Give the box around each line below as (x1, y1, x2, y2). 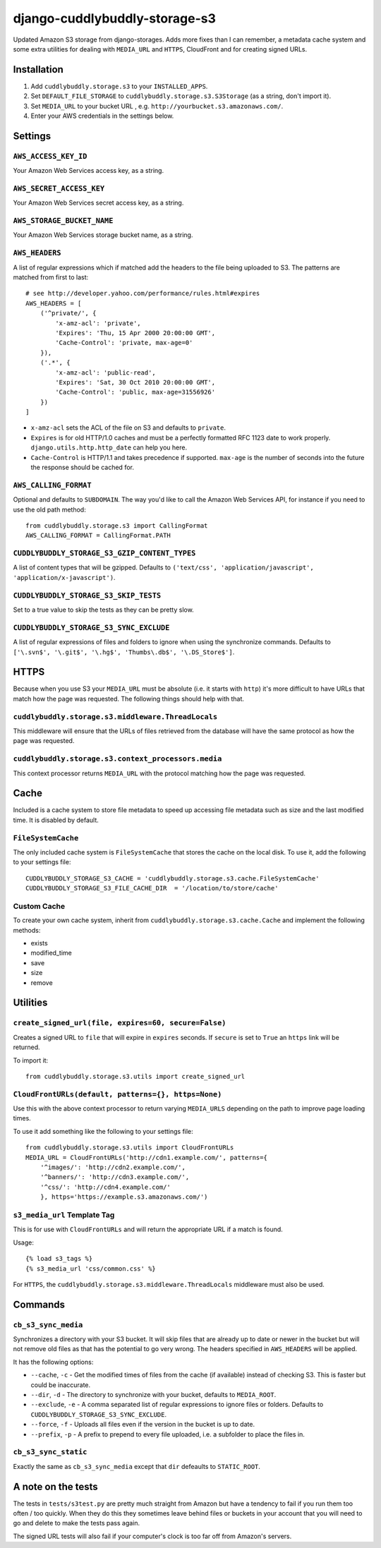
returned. (13, 1043, 40, 1051)
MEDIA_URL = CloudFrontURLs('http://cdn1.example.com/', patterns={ (25, 1154, 267, 1161)
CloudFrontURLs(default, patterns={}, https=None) (13, 1089, 222, 1099)
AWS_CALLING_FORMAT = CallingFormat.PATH (25, 531, 171, 540)
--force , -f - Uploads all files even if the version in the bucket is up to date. (30, 1420, 255, 1429)
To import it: (13, 1056, 49, 1065)
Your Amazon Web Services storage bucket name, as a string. (13, 231, 193, 239)
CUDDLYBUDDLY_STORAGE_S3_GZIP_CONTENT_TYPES (13, 549, 196, 558)
